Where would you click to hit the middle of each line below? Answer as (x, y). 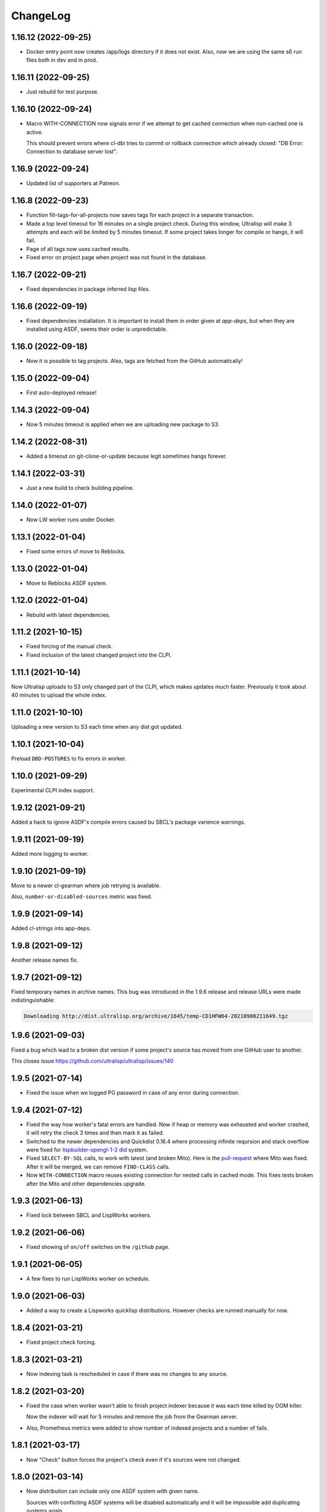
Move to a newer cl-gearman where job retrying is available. (86, 885)
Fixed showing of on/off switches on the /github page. (98, 1247)
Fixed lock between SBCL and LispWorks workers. (89, 1215)
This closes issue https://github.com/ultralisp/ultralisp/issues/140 (92, 1061)
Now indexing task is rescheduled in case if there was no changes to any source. (127, 1374)
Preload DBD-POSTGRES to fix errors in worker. (69, 758)
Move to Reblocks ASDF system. (67, 583)
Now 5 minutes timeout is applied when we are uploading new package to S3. (123, 425)
